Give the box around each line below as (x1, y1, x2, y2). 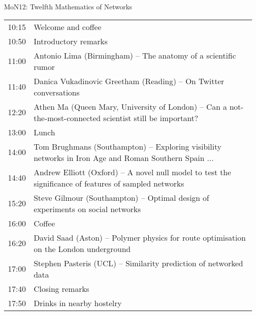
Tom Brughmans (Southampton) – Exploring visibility (33, 140, 222, 152)
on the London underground (33, 243, 131, 254)
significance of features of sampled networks (33, 177, 184, 189)
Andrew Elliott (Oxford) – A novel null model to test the (33, 166, 231, 178)
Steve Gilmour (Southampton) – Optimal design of (33, 191, 209, 203)
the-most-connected (33, 112, 101, 124)
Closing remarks (33, 283, 90, 294)
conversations (33, 86, 80, 98)
